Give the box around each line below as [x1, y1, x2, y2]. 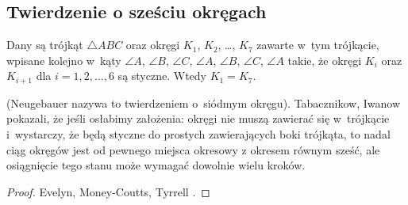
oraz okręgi [125, 36, 180, 53]
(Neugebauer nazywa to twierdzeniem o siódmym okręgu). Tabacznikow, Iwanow [6, 94, 401, 111]
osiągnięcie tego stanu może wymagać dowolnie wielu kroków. [6, 157, 306, 173]
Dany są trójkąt [6, 36, 83, 53]
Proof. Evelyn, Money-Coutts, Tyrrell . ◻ [6, 183, 210, 199]
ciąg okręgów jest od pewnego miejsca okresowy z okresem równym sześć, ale [6, 141, 380, 158]
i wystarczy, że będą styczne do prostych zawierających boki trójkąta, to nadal [6, 126, 391, 142]
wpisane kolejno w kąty [6, 51, 121, 68]
